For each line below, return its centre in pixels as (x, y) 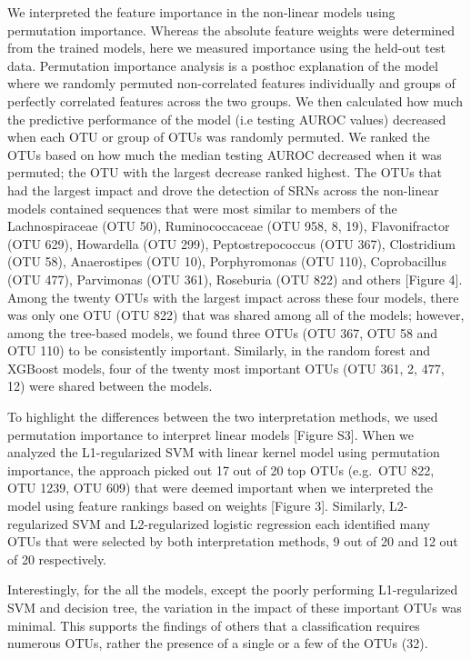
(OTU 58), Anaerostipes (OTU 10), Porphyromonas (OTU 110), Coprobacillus (227, 261)
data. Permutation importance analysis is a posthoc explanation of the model (223, 65)
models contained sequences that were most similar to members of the (202, 208)
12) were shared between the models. (110, 386)
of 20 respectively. (57, 559)
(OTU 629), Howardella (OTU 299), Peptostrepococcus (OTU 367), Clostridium (231, 243)
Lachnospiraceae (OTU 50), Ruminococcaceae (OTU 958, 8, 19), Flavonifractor (229, 226)
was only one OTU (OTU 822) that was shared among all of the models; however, (236, 315)
